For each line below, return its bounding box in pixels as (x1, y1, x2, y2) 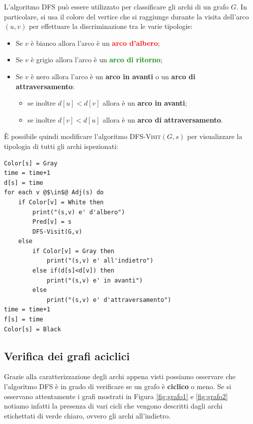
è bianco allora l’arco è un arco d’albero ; (30, 37, 160, 48)
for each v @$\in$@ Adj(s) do (4, 189, 104, 196)
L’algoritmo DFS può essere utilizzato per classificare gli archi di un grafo (4, 1, 229, 11)
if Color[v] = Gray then (32, 247, 114, 255)
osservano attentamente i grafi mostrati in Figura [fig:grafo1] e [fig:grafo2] (4, 391, 228, 401)
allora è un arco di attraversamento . (102, 114, 223, 125)
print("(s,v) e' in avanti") (46, 277, 143, 284)
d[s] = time (4, 179, 43, 186)
